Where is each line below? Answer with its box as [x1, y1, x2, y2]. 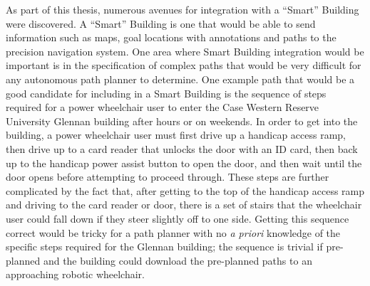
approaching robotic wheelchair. [6, 267, 145, 282]
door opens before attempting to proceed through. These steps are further [6, 169, 329, 184]
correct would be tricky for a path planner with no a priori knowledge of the [6, 225, 341, 240]
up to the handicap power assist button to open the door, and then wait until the [6, 155, 362, 170]
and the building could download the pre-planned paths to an [43, 253, 312, 268]
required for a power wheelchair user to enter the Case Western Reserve [6, 100, 319, 115]
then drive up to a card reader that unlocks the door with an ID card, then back [6, 141, 358, 156]
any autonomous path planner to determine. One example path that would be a [6, 71, 355, 86]
